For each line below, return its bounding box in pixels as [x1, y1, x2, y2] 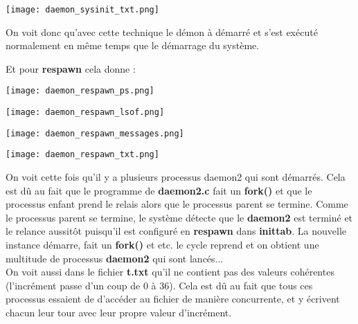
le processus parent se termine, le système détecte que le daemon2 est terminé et [6, 210, 353, 224]
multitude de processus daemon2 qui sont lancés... [6, 251, 224, 265]
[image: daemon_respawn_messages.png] [6, 128, 184, 138]
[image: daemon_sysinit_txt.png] [6, 5, 159, 15]
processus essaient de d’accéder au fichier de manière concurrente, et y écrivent [6, 291, 340, 306]
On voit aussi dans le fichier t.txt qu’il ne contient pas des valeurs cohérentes [6, 264, 334, 279]
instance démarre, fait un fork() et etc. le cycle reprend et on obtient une [6, 237, 319, 252]
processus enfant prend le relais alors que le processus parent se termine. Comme [6, 197, 348, 211]
